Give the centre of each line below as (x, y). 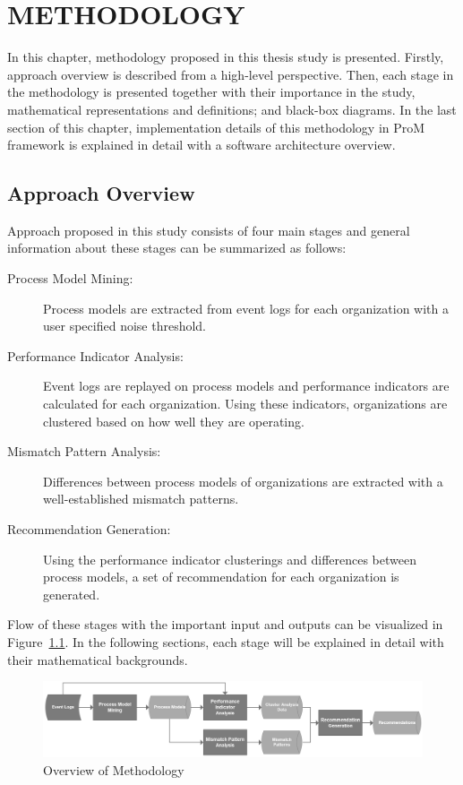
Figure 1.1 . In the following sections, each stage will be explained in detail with (226, 641)
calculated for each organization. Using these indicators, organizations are (245, 404)
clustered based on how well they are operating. (174, 421)
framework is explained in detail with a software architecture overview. (201, 145)
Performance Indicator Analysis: (95, 355)
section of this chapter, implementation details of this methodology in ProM (216, 127)
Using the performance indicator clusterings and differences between (230, 559)
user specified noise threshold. (124, 326)
